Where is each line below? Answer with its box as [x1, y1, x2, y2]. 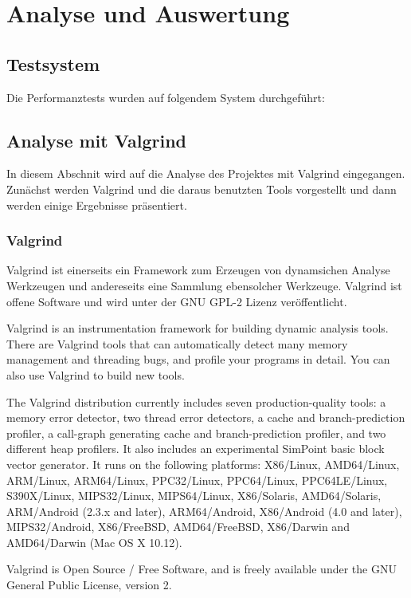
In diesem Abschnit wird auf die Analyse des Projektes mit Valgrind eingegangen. [6, 165, 405, 182]
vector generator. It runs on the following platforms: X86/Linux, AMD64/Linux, [6, 455, 400, 472]
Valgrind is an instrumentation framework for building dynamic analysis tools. [6, 320, 389, 336]
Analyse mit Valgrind [6, 128, 186, 152]
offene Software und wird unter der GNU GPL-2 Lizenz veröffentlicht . [6, 293, 347, 309]
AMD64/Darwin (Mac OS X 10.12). [6, 533, 182, 550]
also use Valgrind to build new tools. [6, 366, 185, 383]
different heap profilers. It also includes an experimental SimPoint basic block [6, 440, 385, 457]
